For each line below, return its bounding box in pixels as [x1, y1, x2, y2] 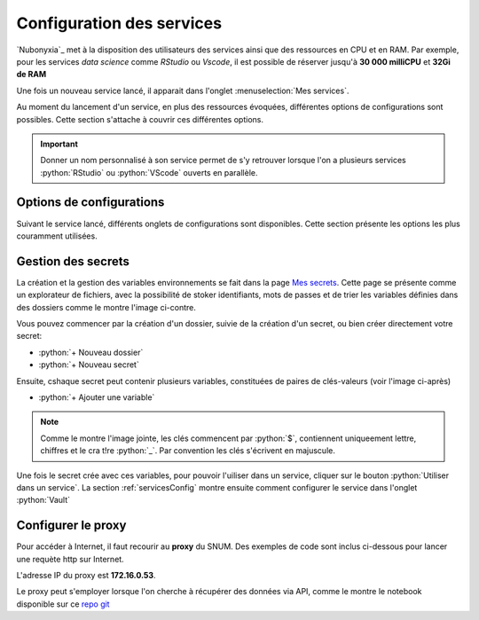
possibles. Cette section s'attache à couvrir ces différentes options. [16, 114, 263, 124]
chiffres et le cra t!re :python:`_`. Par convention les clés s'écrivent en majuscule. [40, 445, 336, 456]
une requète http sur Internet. [16, 553, 124, 564]
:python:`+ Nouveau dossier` [38, 347, 144, 357]
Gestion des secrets [16, 254, 130, 269]
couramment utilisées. [16, 231, 98, 241]
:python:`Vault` [16, 495, 71, 506]
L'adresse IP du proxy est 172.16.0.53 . [16, 570, 156, 581]
